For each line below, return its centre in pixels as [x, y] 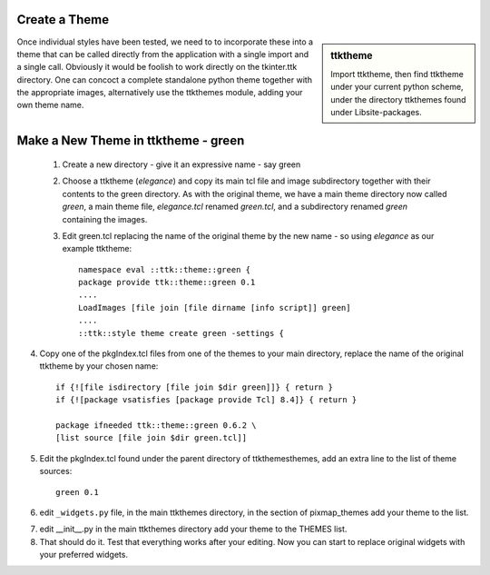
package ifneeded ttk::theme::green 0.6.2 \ [157, 425]
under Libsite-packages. [376, 112]
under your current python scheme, [397, 87]
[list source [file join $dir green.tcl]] [152, 438]
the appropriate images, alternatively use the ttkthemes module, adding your [160, 93]
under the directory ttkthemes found [398, 99]
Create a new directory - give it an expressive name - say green [181, 164]
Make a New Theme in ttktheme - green [131, 141]
